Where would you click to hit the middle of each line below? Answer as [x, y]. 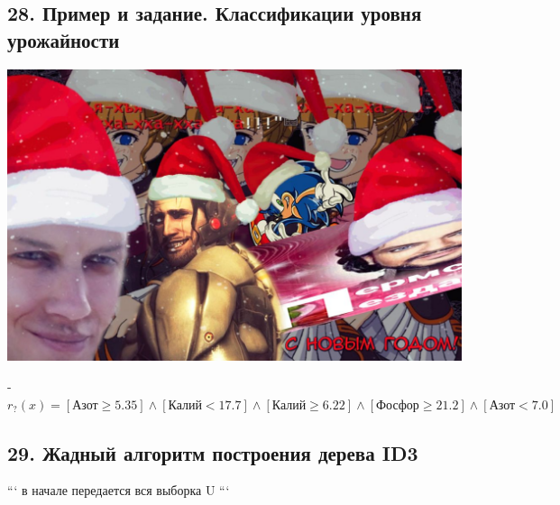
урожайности [64, 39]
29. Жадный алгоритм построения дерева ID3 [213, 452]
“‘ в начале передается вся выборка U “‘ [119, 490]
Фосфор [397, 405]
